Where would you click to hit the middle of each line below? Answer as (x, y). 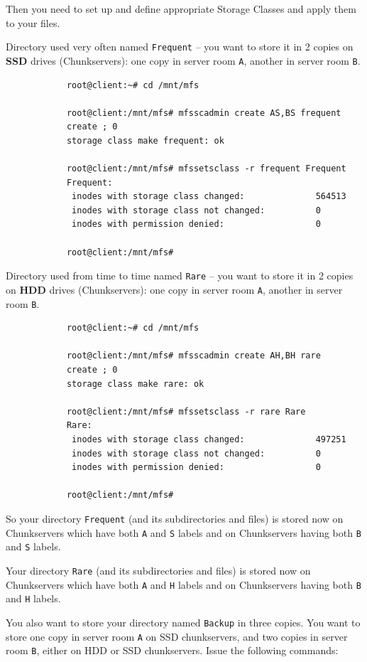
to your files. (33, 22)
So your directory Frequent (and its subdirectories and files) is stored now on (175, 518)
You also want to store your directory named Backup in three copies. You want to (183, 622)
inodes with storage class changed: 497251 (209, 439)
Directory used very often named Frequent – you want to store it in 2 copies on (180, 47)
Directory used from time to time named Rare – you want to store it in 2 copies (180, 276)
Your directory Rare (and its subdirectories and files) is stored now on (158, 570)
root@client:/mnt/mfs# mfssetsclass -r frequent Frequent (206, 169)
